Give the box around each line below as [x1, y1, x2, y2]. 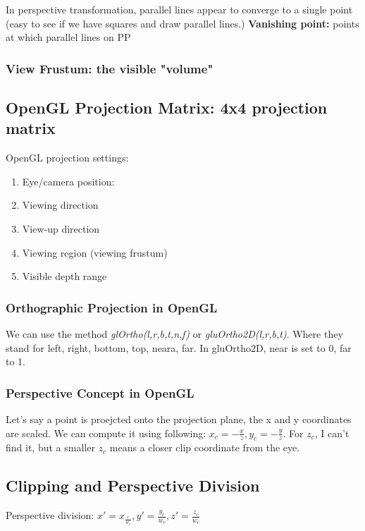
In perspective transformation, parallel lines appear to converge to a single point [6, 2, 353, 16]
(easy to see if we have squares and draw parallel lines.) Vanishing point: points [6, 16, 359, 30]
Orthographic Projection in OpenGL [6, 298, 218, 316]
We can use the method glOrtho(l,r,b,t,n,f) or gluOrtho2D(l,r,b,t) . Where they [6, 326, 343, 341]
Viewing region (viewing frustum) [22, 245, 168, 260]
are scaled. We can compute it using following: [6, 425, 206, 440]
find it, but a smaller [6, 440, 95, 455]
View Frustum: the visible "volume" [6, 59, 214, 77]
